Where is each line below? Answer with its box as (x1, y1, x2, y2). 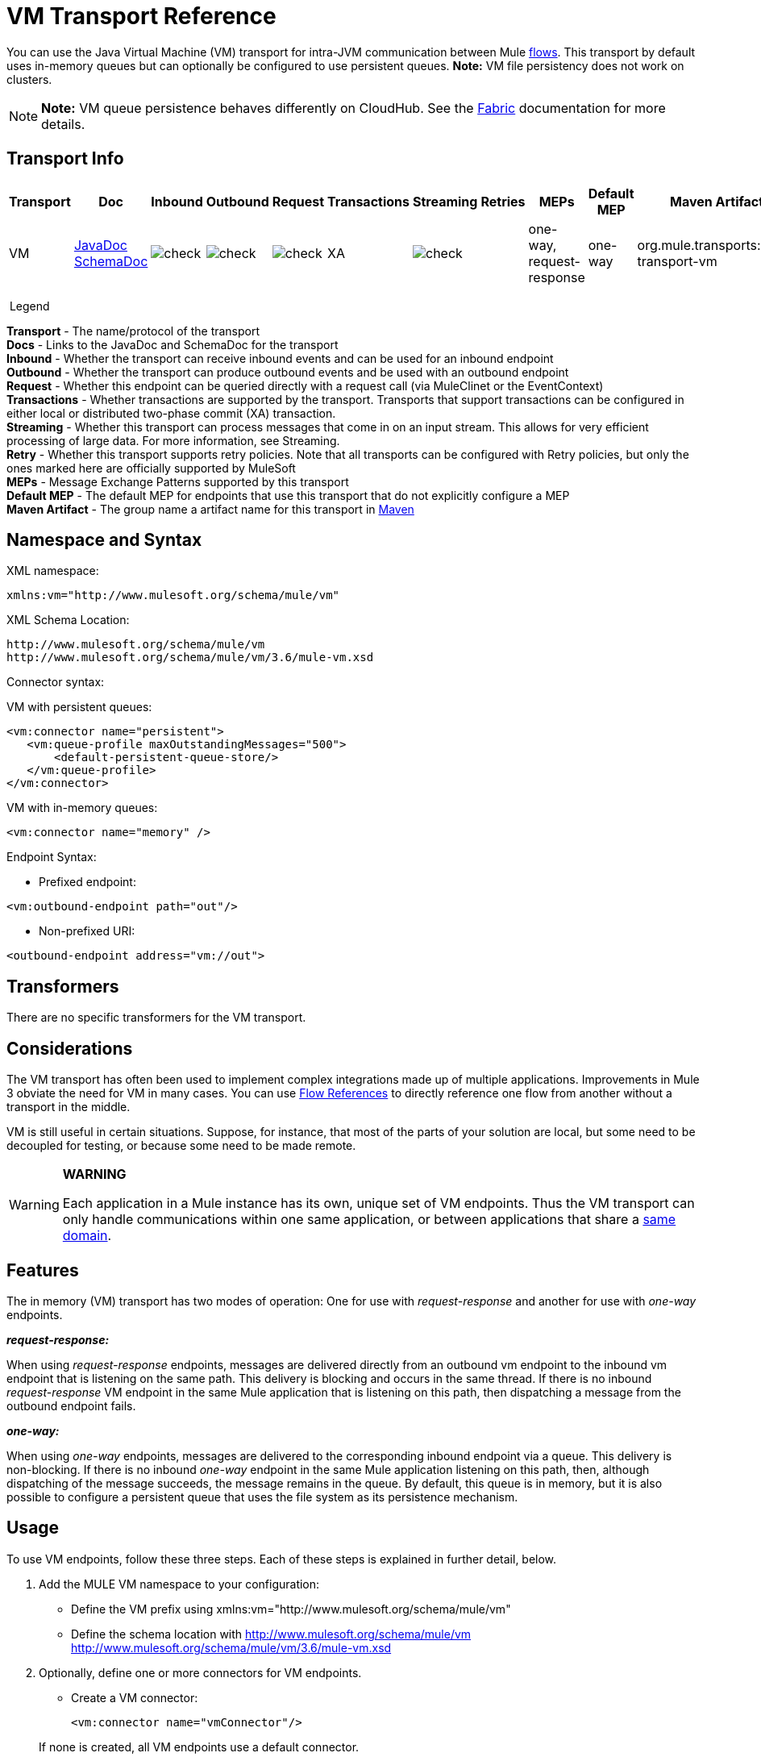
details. (41, 115, 85, 132)
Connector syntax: (6, 675, 105, 689)
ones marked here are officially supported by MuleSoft (6, 460, 296, 475)
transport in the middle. (6, 1100, 131, 1114)
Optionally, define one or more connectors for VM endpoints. (39, 1665, 362, 1680)
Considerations (6, 1038, 133, 1059)
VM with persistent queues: (6, 700, 152, 714)
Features (6, 1259, 79, 1280)
